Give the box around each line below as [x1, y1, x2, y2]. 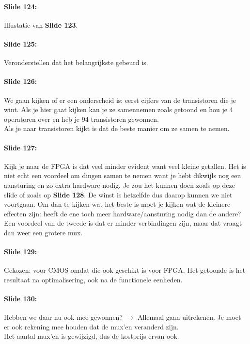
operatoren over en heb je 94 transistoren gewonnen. [4, 114, 159, 124]
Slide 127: [4, 142, 37, 152]
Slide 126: [4, 76, 37, 86]
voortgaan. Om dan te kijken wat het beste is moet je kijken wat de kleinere [4, 199, 231, 209]
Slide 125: [4, 38, 37, 49]
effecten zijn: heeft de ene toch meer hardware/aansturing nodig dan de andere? [4, 208, 241, 218]
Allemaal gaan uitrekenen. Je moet [138, 312, 241, 322]
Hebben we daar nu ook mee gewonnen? [4, 312, 123, 322]
